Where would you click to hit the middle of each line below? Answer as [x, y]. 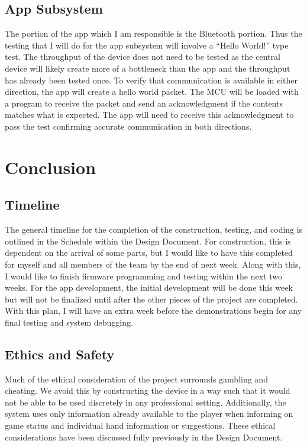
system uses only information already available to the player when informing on [149, 414]
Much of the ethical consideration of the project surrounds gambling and [136, 379]
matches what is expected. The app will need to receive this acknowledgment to [149, 115]
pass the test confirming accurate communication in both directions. [128, 126]
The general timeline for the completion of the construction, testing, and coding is [154, 229]
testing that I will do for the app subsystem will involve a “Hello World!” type [147, 45]
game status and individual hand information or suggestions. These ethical [140, 425]
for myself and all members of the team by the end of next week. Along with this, [153, 264]
